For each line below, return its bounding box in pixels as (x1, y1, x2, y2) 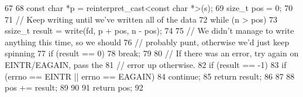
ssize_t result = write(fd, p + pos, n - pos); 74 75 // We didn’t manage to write (5, 24, 294, 37)
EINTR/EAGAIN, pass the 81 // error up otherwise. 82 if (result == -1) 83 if (5, 58, 287, 70)
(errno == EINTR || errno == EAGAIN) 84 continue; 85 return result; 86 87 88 (5, 70, 295, 82)
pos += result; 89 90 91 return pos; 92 (5, 81, 143, 94)
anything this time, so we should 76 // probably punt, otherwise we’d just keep (5, 35, 290, 48)
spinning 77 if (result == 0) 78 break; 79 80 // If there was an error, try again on (5, 47, 299, 59)
